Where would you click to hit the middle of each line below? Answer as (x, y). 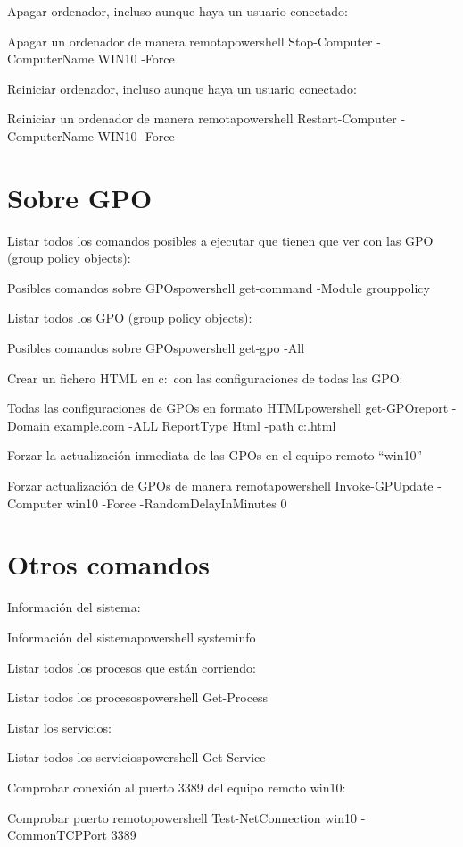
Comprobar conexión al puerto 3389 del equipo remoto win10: (177, 787)
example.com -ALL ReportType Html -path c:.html (195, 425)
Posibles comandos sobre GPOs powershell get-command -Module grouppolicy (219, 287)
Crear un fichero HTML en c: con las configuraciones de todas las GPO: (205, 377)
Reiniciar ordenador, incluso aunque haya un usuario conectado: (182, 88)
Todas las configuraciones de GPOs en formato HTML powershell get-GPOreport (228, 408)
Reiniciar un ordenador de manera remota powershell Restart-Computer (202, 118)
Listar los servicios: (59, 727)
